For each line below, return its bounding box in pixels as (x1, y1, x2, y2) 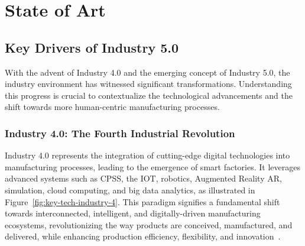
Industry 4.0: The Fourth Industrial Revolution (5, 125, 235, 140)
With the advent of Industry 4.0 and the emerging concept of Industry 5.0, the (5, 66, 290, 78)
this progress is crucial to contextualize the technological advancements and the (5, 89, 293, 101)
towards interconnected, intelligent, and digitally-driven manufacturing (5, 207, 261, 219)
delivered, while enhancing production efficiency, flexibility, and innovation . (5, 230, 281, 242)
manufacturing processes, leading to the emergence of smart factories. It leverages (5, 160, 300, 173)
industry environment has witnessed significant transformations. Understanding (5, 77, 292, 90)
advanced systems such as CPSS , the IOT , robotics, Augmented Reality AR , (5, 172, 282, 184)
